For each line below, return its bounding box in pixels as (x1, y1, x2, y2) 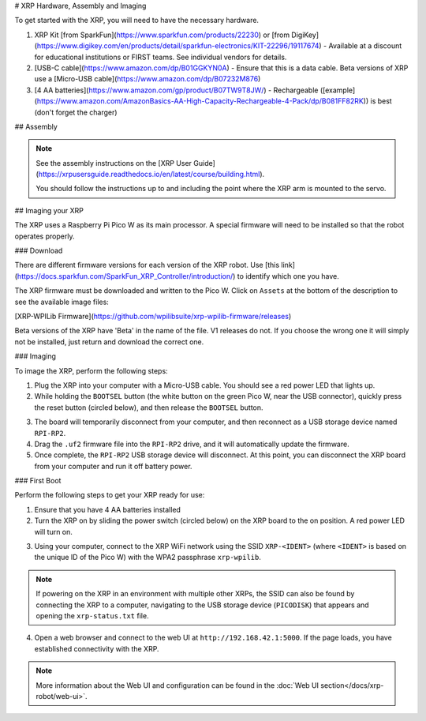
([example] (319, 85, 356, 95)
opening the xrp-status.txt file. (35, 610, 149, 620)
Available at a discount (328, 41, 402, 51)
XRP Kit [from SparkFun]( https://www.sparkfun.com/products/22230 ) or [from (34, 30, 290, 39)
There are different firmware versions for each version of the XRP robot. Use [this (14, 261, 280, 270)
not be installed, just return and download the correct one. (14, 336, 204, 347)
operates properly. (14, 231, 75, 241)
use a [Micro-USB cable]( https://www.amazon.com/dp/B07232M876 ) (34, 74, 261, 84)
